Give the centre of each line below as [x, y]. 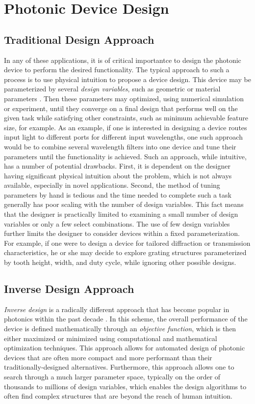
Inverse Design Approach [69, 289]
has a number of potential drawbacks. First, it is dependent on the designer [117, 166]
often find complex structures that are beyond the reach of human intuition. [118, 396]
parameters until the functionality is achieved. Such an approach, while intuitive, [125, 156]
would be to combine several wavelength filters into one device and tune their [120, 146]
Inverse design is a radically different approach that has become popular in [117, 309]
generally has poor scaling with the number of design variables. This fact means [124, 204]
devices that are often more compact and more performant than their [108, 357]
